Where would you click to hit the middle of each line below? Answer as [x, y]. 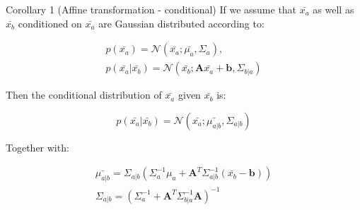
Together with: [37, 147]
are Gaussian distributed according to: [181, 23]
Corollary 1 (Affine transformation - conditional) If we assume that [151, 9]
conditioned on [50, 23]
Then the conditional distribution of [84, 95]
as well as [333, 9]
